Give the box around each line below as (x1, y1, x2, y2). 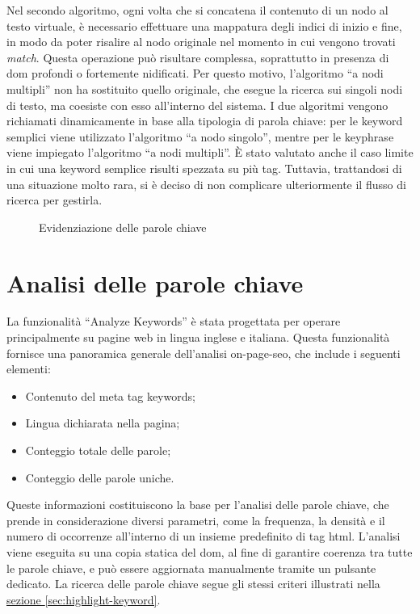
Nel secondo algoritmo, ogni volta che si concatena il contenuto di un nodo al (6, 2, 388, 18)
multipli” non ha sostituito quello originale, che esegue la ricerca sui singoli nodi (6, 80, 403, 97)
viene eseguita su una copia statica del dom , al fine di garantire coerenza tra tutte (6, 543, 413, 560)
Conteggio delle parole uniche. (25, 469, 174, 486)
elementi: (6, 360, 51, 377)
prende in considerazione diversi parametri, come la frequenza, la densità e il (6, 511, 385, 528)
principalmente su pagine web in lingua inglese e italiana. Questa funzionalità (6, 329, 390, 346)
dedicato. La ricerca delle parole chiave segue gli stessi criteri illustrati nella (6, 575, 380, 592)
